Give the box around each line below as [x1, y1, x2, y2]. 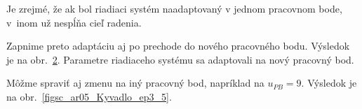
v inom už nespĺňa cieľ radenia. [6, 15, 142, 29]
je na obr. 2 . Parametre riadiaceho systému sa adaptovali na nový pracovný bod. [6, 52, 354, 66]
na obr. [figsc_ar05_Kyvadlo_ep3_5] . [6, 89, 172, 103]
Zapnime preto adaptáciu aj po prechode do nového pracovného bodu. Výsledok [6, 38, 350, 53]
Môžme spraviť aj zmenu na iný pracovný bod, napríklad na [6, 75, 264, 90]
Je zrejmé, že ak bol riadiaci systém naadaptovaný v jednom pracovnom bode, [6, 1, 342, 15]
